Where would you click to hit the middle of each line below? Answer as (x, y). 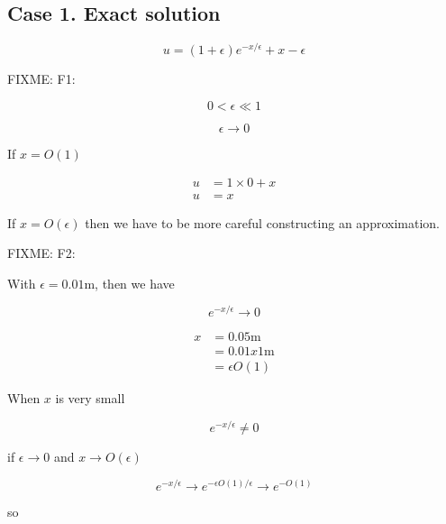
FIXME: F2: (41, 253)
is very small (90, 398)
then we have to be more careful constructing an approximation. (262, 222)
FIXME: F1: (41, 79)
